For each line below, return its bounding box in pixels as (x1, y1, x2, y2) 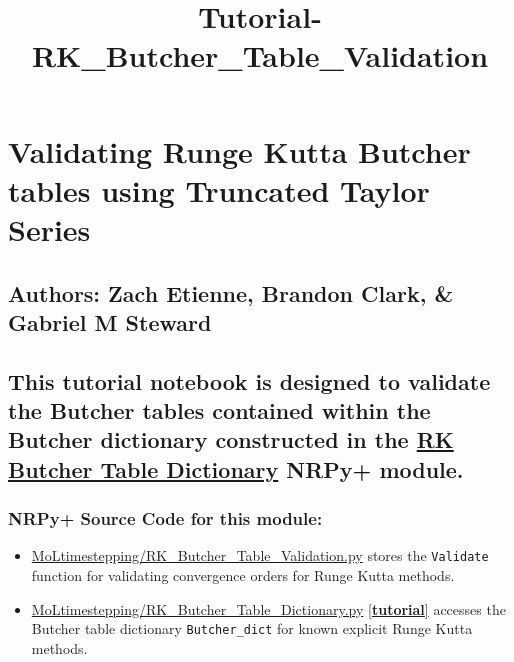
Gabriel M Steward (8, 306, 212, 337)
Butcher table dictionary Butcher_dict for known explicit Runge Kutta (31, 618, 473, 639)
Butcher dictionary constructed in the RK (8, 424, 454, 455)
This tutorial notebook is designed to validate (8, 365, 491, 396)
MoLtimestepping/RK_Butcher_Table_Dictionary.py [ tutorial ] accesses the (31, 598, 506, 619)
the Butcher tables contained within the (8, 395, 431, 426)
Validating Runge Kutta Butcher (8, 130, 471, 171)
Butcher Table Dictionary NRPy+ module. (8, 453, 464, 484)
